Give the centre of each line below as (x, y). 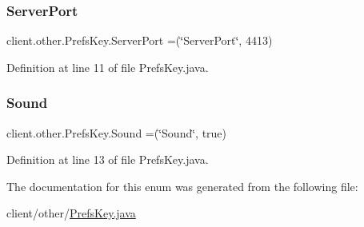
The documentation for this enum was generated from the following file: (182, 186)
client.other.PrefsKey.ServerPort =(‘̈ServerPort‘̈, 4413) (140, 40)
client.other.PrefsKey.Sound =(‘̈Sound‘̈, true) (117, 132)
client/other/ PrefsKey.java (71, 213)
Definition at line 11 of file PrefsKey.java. (108, 67)
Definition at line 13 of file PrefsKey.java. (108, 159)
